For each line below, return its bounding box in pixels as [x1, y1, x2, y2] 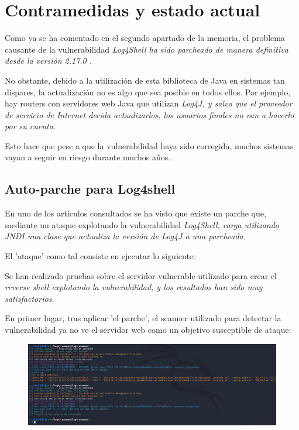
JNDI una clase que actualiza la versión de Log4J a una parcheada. [5, 230, 246, 242]
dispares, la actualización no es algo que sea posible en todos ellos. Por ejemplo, [5, 85, 291, 98]
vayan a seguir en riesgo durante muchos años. [5, 151, 171, 163]
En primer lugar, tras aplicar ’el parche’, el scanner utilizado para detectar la [5, 312, 281, 324]
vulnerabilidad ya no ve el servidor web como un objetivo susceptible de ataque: [5, 324, 291, 336]
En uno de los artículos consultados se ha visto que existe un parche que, [5, 207, 266, 219]
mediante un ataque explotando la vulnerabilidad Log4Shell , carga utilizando [5, 218, 279, 231]
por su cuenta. [5, 120, 56, 132]
